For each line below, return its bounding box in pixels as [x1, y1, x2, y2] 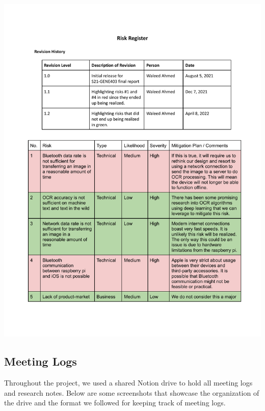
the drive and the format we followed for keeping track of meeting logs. [4, 397, 226, 408]
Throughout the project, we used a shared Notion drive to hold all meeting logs [4, 377, 253, 388]
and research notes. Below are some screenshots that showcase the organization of [4, 387, 259, 398]
